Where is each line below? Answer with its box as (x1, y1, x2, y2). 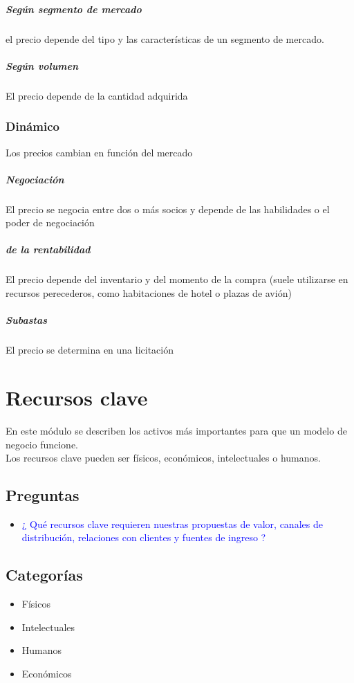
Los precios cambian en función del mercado (6, 145, 193, 159)
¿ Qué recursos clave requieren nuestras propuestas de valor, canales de (21, 516, 323, 531)
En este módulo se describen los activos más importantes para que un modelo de (6, 423, 347, 437)
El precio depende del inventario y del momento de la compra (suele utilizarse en (6, 272, 348, 286)
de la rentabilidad (6, 242, 91, 257)
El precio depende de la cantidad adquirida (6, 88, 188, 102)
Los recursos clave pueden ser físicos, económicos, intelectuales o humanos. (6, 450, 321, 465)
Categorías (6, 564, 83, 585)
